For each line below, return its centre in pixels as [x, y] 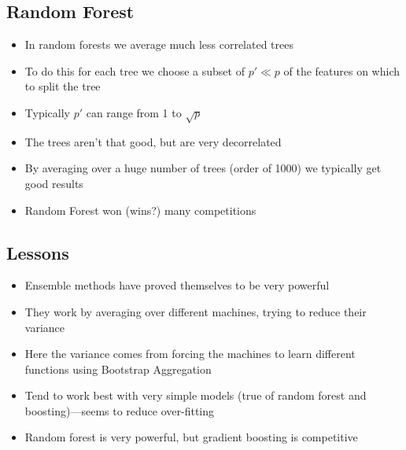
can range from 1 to [134, 112]
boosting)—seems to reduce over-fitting [120, 410]
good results [54, 183]
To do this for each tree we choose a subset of [135, 70]
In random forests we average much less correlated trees [159, 44]
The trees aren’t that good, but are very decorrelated [153, 141]
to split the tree [63, 86]
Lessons [38, 252]
